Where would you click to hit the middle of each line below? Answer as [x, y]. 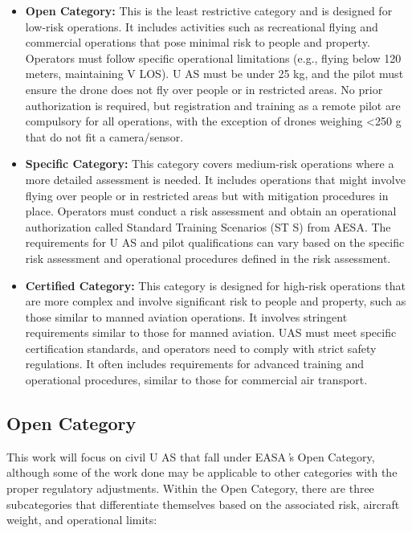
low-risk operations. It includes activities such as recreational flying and [202, 26]
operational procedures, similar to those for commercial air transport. [196, 380]
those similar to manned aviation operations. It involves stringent [186, 316]
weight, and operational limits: [82, 520]
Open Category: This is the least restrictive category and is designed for [209, 10]
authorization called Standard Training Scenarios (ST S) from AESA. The [208, 226]
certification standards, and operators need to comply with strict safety [201, 348]
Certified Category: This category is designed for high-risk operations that [215, 285]
